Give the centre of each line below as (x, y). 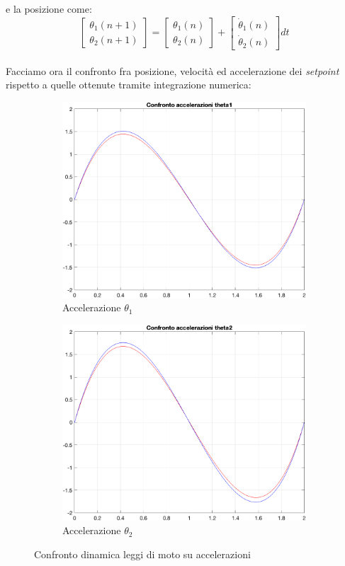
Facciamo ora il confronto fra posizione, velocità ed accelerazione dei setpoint (172, 70)
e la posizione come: (49, 8)
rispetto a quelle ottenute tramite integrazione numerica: (129, 85)
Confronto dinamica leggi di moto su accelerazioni (142, 554)
